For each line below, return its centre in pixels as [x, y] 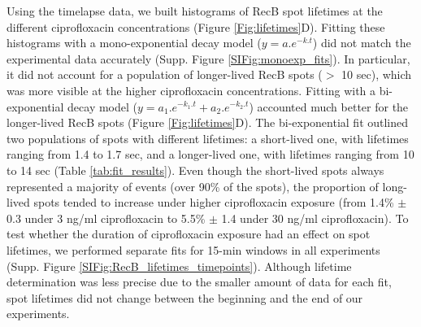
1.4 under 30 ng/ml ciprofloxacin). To [315, 218]
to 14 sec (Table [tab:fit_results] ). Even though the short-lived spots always [195, 170]
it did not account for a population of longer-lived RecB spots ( [165, 74]
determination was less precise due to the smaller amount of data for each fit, [199, 282]
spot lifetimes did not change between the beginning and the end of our [185, 297]
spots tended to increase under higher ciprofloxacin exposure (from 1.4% [214, 202]
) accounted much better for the [329, 106]
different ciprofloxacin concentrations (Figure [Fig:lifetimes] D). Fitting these [196, 26]
